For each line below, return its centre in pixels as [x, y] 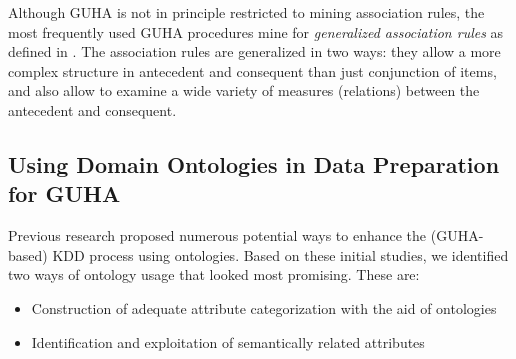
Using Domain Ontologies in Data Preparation [254, 163]
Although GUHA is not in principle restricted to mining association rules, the [246, 12]
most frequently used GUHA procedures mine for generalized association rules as [256, 31]
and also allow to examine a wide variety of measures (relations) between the [244, 90]
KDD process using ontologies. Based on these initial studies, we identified [280, 254]
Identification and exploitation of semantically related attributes [228, 341]
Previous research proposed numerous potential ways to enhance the [217, 235]
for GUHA [64, 193]
